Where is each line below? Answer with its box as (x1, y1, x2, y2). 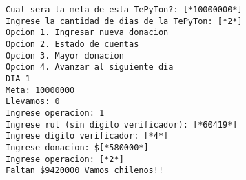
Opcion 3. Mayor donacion (6, 50, 124, 61)
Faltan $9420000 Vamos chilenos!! (6, 166, 164, 176)
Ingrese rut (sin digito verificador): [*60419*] (6, 119, 238, 130)
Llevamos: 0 (6, 97, 60, 107)
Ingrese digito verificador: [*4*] (6, 131, 169, 141)
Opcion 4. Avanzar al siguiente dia (6, 62, 174, 72)
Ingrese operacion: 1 (6, 108, 105, 118)
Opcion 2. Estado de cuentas (6, 39, 139, 49)
